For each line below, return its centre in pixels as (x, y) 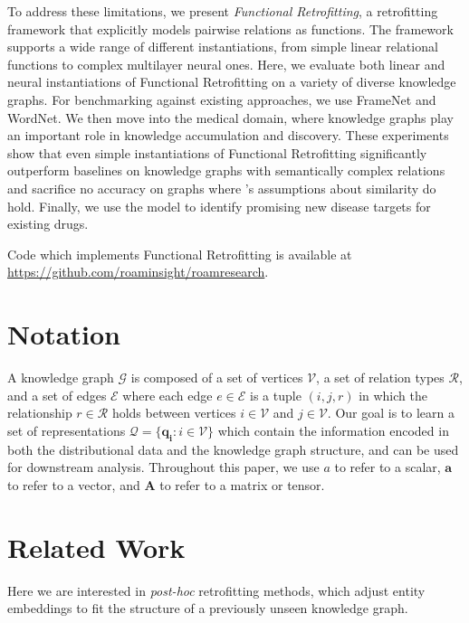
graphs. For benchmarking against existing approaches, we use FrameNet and (222, 99)
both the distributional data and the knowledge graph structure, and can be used (233, 449)
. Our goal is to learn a (391, 413)
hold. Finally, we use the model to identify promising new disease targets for (219, 206)
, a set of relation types (380, 378)
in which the (393, 395)
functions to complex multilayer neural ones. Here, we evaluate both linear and (226, 64)
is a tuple (276, 395)
